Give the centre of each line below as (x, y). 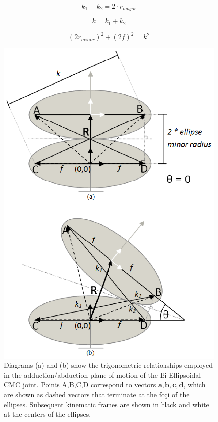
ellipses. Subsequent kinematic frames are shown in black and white (107, 404)
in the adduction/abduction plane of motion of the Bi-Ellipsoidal (103, 375)
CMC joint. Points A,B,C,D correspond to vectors (80, 385)
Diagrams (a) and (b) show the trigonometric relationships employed (109, 365)
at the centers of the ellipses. (48, 414)
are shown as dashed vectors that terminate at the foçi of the (97, 394)
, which (194, 385)
